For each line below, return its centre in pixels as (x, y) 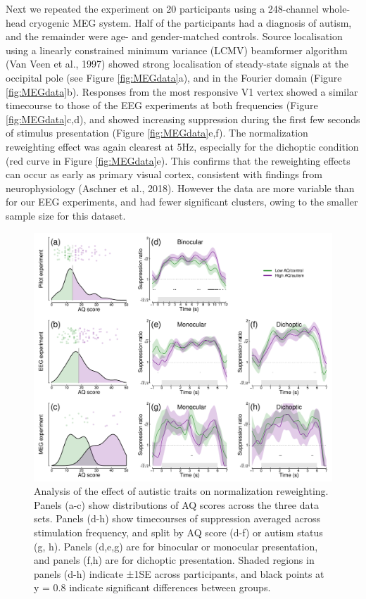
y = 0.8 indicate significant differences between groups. (152, 587)
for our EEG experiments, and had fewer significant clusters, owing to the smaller (182, 202)
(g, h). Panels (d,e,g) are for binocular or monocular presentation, (176, 546)
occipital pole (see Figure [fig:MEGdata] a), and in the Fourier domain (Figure (174, 77)
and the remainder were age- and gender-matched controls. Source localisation (174, 36)
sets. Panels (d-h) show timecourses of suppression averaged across (177, 518)
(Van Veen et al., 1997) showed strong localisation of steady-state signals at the (177, 64)
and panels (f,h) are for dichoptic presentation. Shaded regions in (174, 560)
